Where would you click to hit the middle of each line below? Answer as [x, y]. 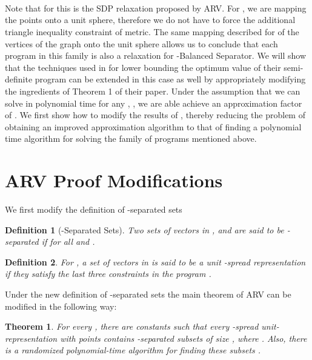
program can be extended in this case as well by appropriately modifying [170, 79]
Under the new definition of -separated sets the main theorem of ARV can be [148, 294]
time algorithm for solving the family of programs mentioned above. [131, 138]
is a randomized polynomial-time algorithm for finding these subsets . [133, 350]
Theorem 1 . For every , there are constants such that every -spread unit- [142, 326]
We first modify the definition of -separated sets [94, 209]
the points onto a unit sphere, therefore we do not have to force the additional [150, 20]
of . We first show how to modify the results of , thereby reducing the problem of [155, 115]
